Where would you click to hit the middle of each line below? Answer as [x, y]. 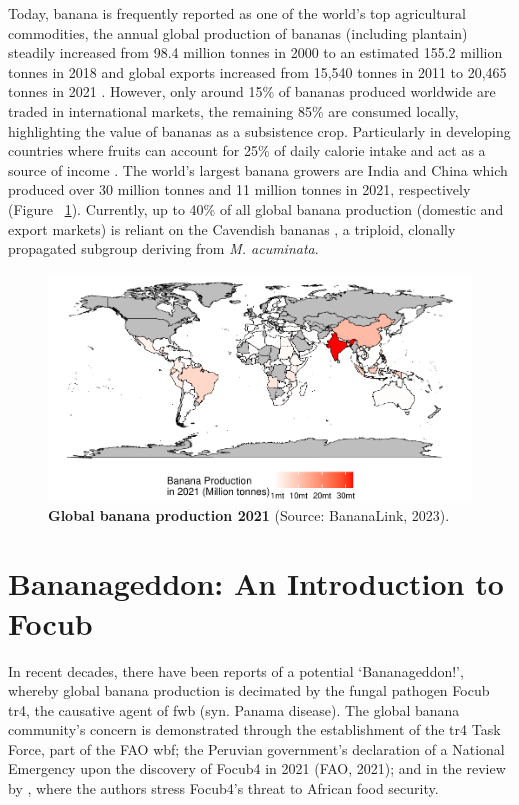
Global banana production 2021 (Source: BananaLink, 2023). [249, 514]
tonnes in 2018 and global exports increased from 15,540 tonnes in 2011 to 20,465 [257, 71]
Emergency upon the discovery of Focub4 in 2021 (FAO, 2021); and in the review [257, 768]
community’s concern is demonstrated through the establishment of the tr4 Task [254, 729]
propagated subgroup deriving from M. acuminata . [163, 248]
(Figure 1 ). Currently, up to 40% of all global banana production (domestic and [256, 208]
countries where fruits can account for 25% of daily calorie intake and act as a [247, 150]
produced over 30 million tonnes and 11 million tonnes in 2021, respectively [239, 189]
